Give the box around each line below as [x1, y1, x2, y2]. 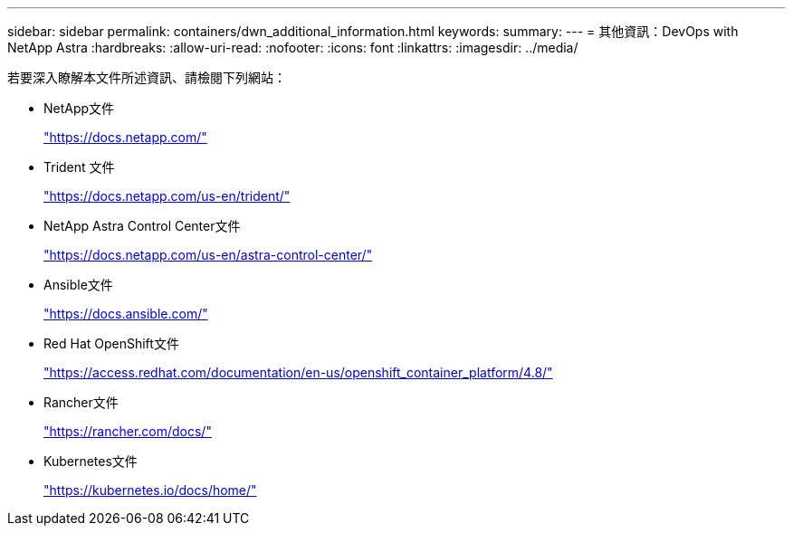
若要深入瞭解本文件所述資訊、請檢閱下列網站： [7, 70, 286, 85]
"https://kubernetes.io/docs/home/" [43, 482, 257, 498]
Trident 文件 [43, 159, 115, 175]
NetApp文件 [43, 100, 115, 116]
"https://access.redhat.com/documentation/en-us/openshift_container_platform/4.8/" [43, 365, 553, 380]
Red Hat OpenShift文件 [43, 336, 179, 351]
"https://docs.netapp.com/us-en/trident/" [43, 188, 291, 204]
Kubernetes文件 [43, 453, 138, 469]
